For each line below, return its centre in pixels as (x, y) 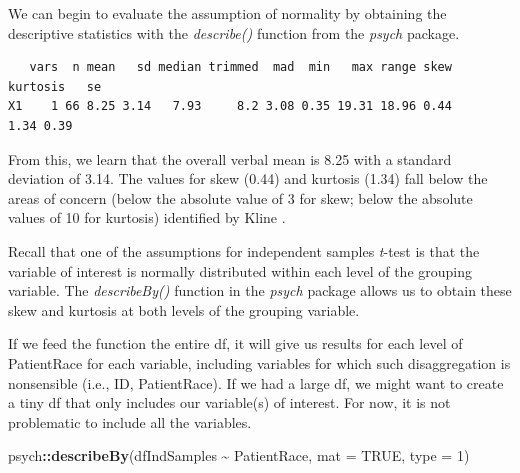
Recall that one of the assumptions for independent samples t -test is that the (244, 250)
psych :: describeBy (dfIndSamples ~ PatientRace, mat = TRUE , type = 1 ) (239, 455)
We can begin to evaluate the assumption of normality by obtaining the (227, 13)
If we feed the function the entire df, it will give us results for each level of (235, 343)
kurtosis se (55, 86)
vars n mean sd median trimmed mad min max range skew (240, 67)
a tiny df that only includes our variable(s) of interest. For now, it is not (229, 402)
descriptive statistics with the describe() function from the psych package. (234, 32)
